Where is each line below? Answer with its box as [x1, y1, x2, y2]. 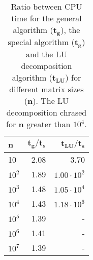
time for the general [11, 12, 82, 24]
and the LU [26, 48, 67, 60]
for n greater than [6, 118, 71, 130]
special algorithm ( [8, 35, 75, 48]
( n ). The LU [24, 94, 69, 106]
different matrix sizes [9, 83, 84, 95]
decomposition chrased [6, 106, 87, 118]
